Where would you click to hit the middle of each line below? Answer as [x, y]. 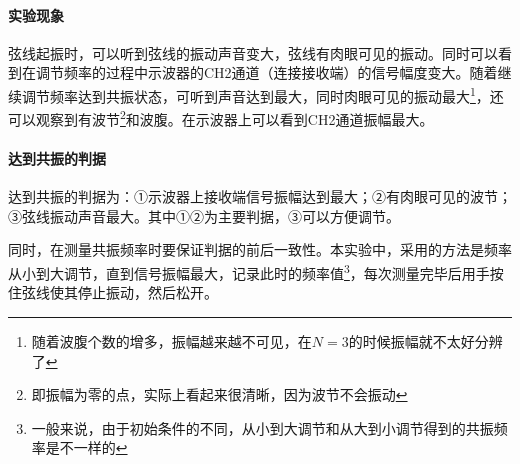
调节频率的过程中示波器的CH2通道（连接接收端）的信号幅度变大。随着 [266, 72]
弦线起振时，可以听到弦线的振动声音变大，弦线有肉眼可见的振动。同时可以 [253, 52]
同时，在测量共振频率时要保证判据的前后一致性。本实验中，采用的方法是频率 [260, 249]
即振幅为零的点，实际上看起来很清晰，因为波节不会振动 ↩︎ [219, 394]
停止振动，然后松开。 [147, 292]
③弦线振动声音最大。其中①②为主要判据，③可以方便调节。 [204, 215]
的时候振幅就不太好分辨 [425, 340]
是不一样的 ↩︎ [86, 447]
